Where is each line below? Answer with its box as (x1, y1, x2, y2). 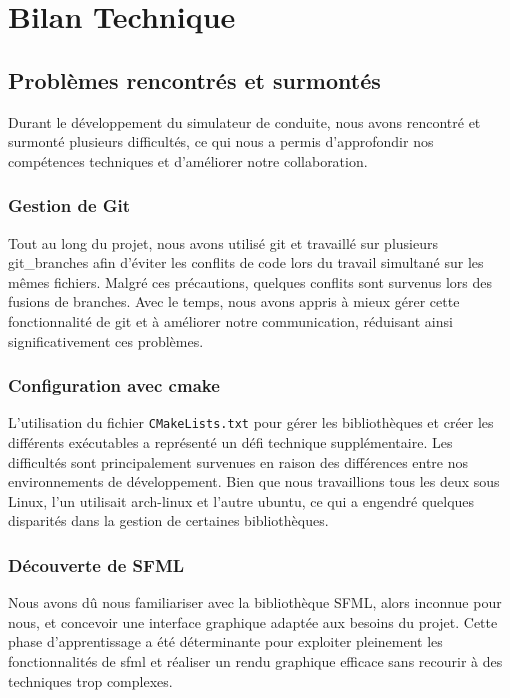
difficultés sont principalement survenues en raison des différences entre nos (8, 451, 469, 472)
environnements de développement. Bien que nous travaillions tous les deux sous (8, 471, 500, 492)
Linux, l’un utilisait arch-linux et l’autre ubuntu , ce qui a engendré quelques (8, 490, 475, 511)
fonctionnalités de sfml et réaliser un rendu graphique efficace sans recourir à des (8, 650, 503, 671)
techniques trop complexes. (8, 670, 173, 691)
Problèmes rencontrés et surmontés (8, 64, 381, 95)
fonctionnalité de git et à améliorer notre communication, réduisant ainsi (8, 310, 453, 331)
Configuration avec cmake (8, 373, 220, 398)
